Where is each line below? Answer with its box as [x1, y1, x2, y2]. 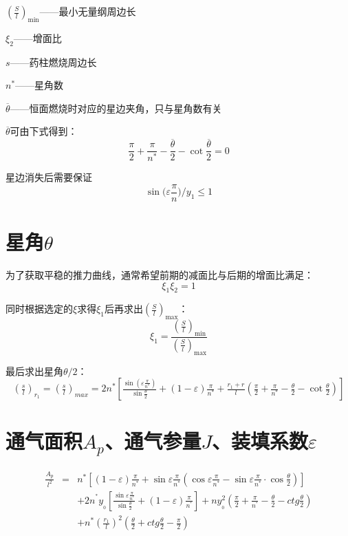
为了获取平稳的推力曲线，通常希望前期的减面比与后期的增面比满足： [6, 267, 314, 281]
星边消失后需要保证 [6, 170, 92, 184]
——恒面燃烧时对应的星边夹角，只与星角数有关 [10, 100, 222, 115]
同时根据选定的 [6, 301, 73, 316]
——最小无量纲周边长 [39, 4, 136, 18]
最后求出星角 [6, 363, 63, 378]
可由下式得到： [10, 124, 78, 138]
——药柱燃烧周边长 [10, 54, 97, 69]
